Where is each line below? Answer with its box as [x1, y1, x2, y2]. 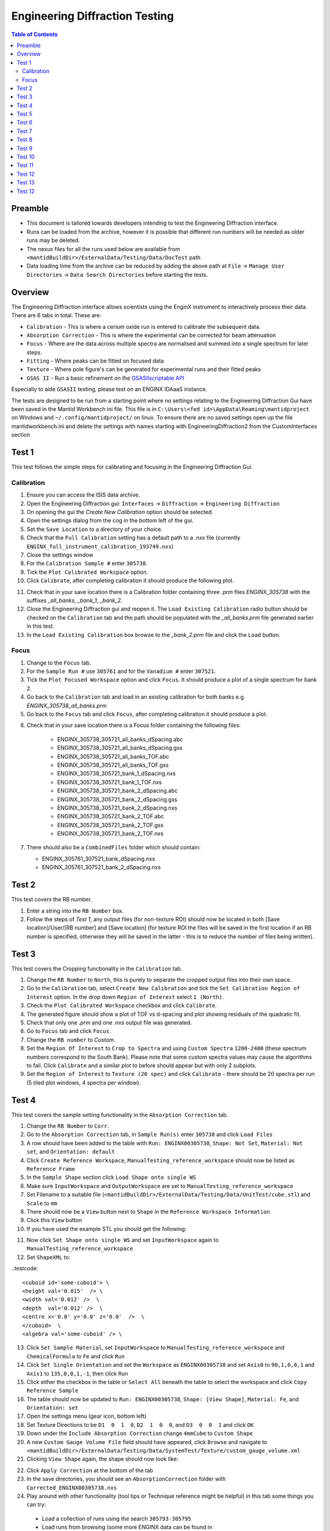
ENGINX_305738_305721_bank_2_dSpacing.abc [57, 787, 178, 794]
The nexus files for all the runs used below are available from [26, 245, 180, 252]
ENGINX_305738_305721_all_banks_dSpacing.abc [57, 735, 183, 743]
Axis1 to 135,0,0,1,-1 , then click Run [26, 1369, 128, 1377]
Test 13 [16, 179, 35, 186]
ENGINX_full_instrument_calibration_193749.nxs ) [26, 543, 174, 550]
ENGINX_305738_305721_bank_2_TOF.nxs [57, 830, 164, 837]
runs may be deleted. [26, 236, 81, 244]
